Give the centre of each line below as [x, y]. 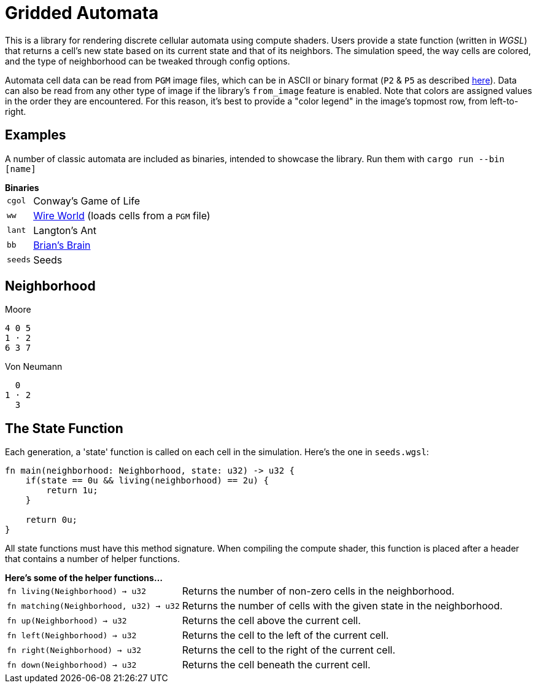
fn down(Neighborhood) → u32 [72, 665]
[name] [21, 169]
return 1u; [72, 491]
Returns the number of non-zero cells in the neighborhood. [318, 591]
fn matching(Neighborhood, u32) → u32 [93, 606]
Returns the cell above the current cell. [271, 621]
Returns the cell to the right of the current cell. [289, 650]
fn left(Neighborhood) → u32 [72, 635]
